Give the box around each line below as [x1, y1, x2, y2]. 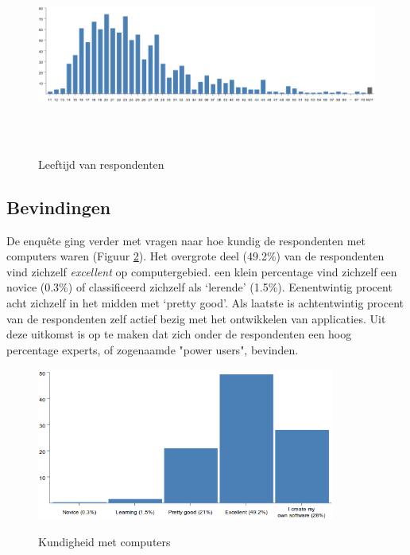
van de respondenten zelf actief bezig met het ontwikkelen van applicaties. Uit [6, 310, 386, 326]
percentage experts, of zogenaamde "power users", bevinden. [6, 341, 299, 358]
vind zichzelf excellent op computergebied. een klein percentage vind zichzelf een [6, 263, 397, 279]
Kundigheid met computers [38, 533, 171, 549]
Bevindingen [6, 194, 111, 219]
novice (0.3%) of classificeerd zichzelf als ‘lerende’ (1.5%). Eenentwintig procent [6, 279, 393, 295]
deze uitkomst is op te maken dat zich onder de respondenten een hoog [6, 326, 352, 342]
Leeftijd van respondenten [38, 155, 164, 172]
